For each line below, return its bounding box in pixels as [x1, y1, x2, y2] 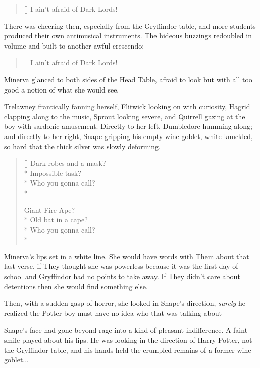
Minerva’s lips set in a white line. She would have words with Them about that [4, 251, 249, 261]
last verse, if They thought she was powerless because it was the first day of [4, 261, 238, 271]
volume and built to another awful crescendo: [4, 40, 144, 51]
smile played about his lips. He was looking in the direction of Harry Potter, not [4, 335, 252, 345]
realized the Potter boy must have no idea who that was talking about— [4, 307, 229, 318]
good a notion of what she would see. [4, 84, 119, 95]
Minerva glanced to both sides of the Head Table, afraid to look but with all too [4, 74, 252, 84]
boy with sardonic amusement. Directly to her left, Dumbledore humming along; [4, 121, 252, 131]
